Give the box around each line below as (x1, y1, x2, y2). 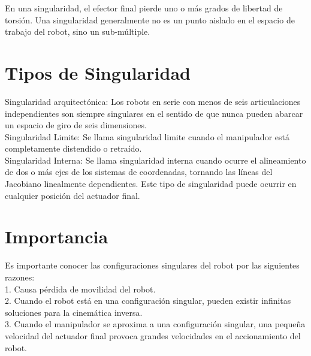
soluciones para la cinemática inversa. (5, 306, 143, 318)
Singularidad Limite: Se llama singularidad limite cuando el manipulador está (5, 130, 289, 143)
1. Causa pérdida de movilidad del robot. (5, 282, 156, 295)
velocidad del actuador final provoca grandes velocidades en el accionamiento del (5, 329, 301, 342)
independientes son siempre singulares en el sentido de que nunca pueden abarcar (5, 107, 303, 119)
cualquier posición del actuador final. (5, 189, 140, 201)
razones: (5, 270, 35, 283)
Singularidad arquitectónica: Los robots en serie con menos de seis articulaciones (5, 95, 301, 107)
